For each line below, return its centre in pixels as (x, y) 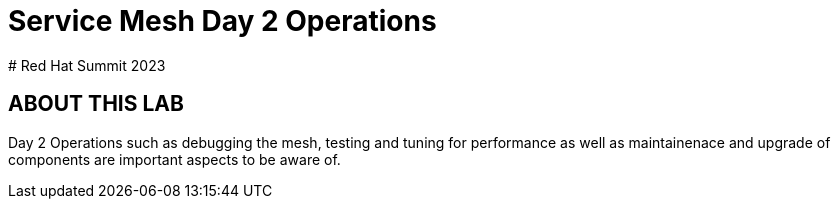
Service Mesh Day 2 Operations (222, 21)
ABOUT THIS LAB (96, 104)
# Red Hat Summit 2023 (87, 65)
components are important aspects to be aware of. (174, 159)
